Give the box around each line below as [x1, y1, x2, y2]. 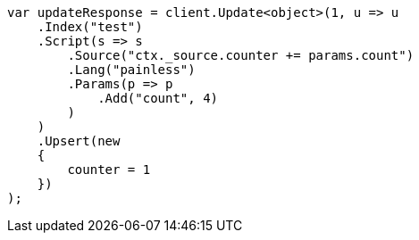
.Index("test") [37, 20, 143, 34]
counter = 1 [67, 162, 151, 177]
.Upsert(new [37, 134, 121, 148]
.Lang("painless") [67, 62, 196, 77]
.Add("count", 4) [97, 91, 219, 105]
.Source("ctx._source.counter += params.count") [67, 48, 415, 62]
